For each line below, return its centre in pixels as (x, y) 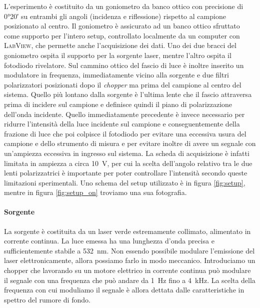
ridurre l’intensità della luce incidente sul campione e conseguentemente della (122, 124)
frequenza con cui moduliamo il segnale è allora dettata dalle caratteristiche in (124, 290)
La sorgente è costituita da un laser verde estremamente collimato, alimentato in (127, 231)
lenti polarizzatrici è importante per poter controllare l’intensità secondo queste (126, 173)
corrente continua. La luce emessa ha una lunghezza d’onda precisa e (109, 241)
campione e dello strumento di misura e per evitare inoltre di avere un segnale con (130, 143)
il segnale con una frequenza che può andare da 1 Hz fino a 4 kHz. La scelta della (130, 280)
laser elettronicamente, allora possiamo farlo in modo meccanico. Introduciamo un (130, 260)
